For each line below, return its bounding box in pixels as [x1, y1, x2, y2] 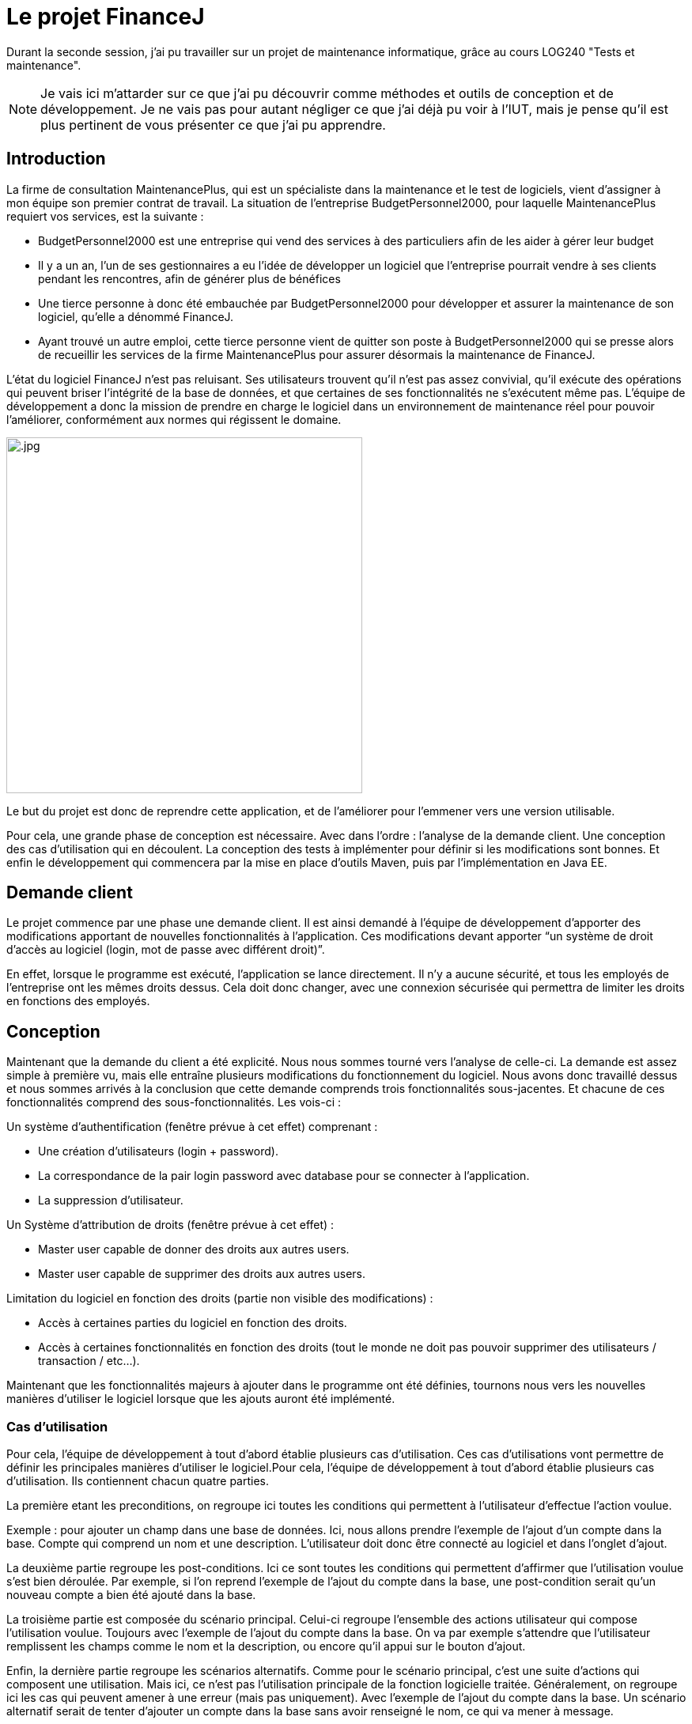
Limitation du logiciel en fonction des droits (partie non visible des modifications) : [6, 1291, 433, 1306]
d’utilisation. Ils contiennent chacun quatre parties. [6, 1474, 269, 1488]
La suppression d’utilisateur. [38, 1193, 183, 1208]
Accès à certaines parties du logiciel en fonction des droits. [38, 1316, 347, 1330]
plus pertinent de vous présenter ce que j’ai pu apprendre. [40, 116, 386, 133]
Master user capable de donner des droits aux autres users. [38, 1242, 350, 1257]
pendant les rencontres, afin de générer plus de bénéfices [38, 271, 341, 285]
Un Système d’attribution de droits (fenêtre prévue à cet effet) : [6, 1218, 335, 1232]
